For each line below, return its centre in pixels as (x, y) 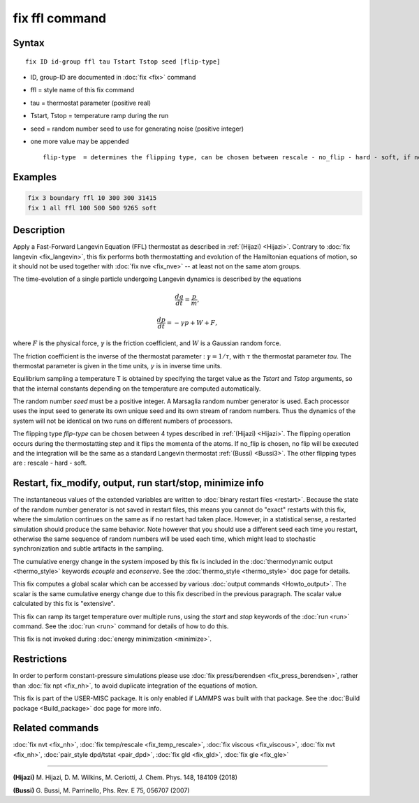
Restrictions (40, 659)
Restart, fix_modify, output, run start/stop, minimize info (139, 483)
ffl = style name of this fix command (82, 90)
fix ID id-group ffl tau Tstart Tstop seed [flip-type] (123, 62)
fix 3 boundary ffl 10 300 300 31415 (92, 198)
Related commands (56, 728)
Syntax (29, 43)
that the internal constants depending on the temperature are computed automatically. (137, 389)
